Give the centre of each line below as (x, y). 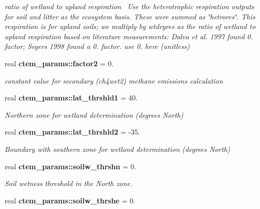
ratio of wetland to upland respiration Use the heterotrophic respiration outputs (129, 6)
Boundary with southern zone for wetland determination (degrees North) (118, 149)
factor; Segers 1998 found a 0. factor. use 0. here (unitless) (97, 46)
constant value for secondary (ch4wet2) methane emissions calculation (114, 80)
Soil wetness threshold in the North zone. (69, 183)
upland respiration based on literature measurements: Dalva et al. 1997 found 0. (129, 36)
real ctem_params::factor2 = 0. (59, 63)
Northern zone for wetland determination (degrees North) (94, 114)
